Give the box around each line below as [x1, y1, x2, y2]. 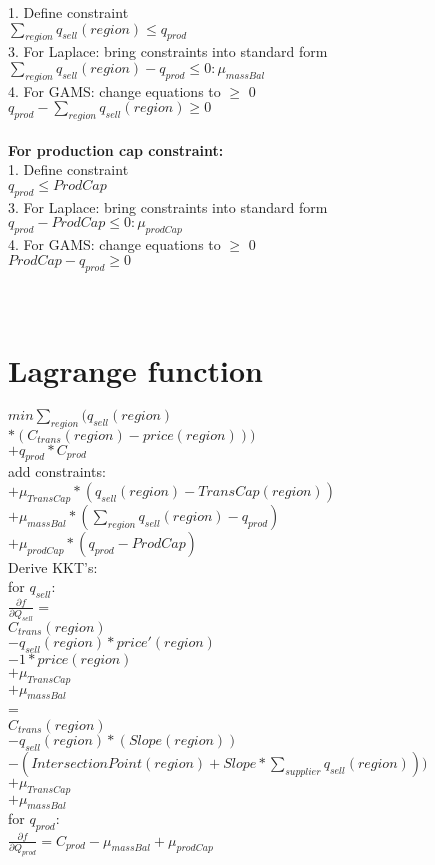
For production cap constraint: [8, 139, 224, 160]
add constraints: [8, 461, 106, 482]
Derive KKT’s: [8, 556, 98, 577]
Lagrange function [8, 349, 263, 390]
